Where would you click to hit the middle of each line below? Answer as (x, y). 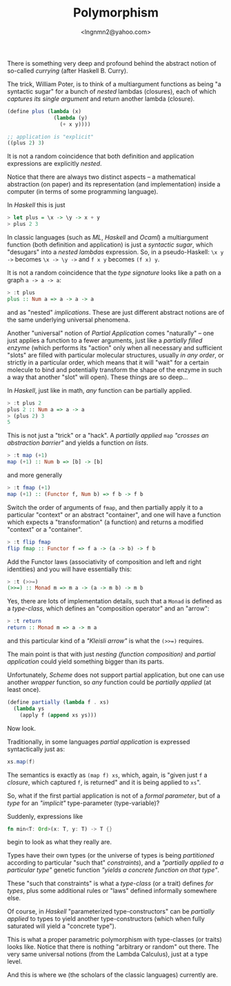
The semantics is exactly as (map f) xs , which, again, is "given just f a (108, 775)
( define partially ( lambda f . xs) (58, 702)
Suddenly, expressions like (45, 816)
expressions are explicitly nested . (54, 164)
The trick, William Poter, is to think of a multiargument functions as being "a (114, 84)
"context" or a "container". (45, 529)
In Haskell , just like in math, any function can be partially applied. (99, 390)
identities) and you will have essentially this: (70, 569)
